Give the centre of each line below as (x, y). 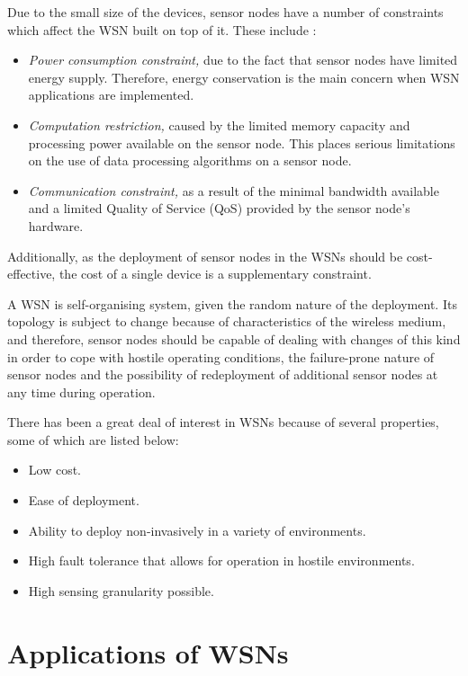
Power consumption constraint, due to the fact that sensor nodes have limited (243, 60)
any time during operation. (81, 391)
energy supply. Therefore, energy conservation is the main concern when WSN (244, 77)
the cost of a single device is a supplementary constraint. (215, 274)
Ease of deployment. (84, 500)
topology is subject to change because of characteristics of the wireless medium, (227, 321)
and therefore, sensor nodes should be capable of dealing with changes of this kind (234, 338)
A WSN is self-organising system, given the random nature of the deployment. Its (232, 303)
